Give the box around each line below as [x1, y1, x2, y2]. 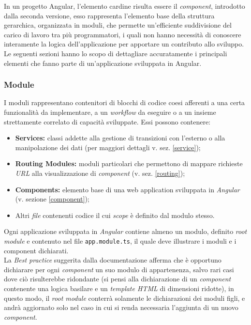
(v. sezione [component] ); [15, 194, 89, 204]
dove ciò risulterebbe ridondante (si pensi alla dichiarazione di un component [4, 274, 231, 284]
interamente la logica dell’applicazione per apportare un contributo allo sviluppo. [4, 39, 244, 49]
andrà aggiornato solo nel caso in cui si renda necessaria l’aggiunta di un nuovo [4, 302, 238, 312]
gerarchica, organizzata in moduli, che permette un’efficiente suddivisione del [4, 20, 232, 30]
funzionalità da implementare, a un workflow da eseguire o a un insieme [4, 107, 216, 117]
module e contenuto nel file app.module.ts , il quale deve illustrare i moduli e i [4, 235, 236, 246]
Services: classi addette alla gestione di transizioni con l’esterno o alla [15, 133, 225, 143]
